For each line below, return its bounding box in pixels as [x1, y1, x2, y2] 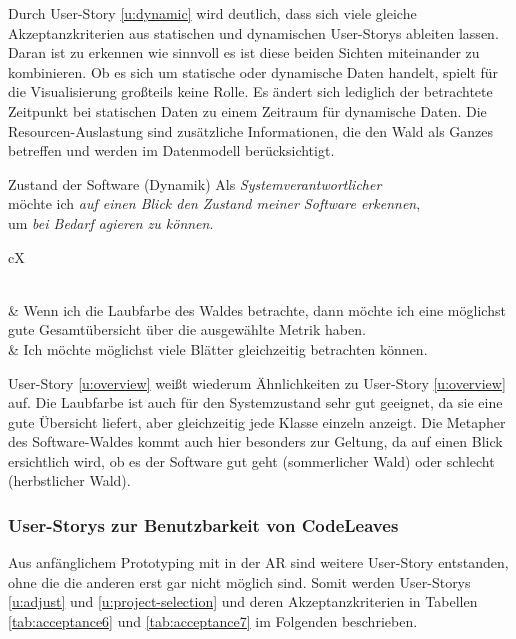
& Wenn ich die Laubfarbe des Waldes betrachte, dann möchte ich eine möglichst [8, 299, 506, 320]
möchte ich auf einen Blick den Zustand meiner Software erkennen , [8, 193, 421, 214]
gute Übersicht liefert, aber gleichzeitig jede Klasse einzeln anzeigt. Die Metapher [8, 411, 506, 432]
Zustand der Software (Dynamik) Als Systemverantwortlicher [8, 173, 382, 194]
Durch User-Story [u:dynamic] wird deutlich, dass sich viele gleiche [8, 3, 417, 23]
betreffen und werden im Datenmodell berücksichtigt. [8, 140, 335, 161]
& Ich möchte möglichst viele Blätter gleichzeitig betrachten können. [8, 338, 428, 359]
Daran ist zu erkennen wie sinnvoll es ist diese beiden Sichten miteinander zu [8, 42, 480, 63]
